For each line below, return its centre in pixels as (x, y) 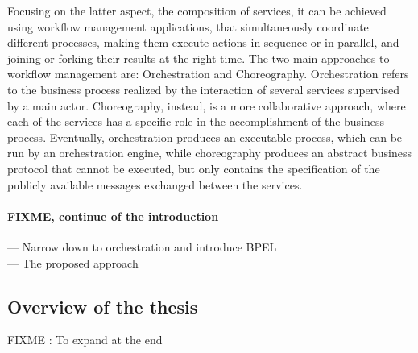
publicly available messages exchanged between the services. (155, 184)
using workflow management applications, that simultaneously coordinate (188, 26)
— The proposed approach (73, 262)
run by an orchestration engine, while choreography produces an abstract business (210, 153)
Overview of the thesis (103, 306)
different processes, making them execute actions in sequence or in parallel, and (203, 42)
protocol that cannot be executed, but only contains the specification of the (194, 168)
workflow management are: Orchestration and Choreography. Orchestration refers (208, 74)
